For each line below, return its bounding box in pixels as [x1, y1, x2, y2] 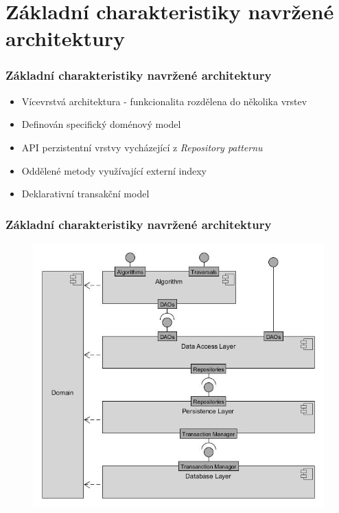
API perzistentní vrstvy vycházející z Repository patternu [21, 140, 263, 154]
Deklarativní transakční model [21, 186, 150, 201]
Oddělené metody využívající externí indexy [21, 163, 207, 177]
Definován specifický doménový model [21, 117, 181, 131]
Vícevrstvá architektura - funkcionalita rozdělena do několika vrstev [21, 94, 307, 108]
